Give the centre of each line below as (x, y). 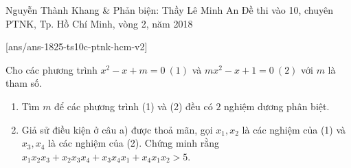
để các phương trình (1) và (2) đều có (134, 106)
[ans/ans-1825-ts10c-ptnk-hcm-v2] (77, 46)
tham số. (24, 83)
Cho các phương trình (52, 69)
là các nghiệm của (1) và (294, 129)
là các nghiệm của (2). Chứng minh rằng (134, 143)
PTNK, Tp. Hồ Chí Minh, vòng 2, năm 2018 (99, 23)
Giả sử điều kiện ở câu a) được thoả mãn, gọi (117, 129)
